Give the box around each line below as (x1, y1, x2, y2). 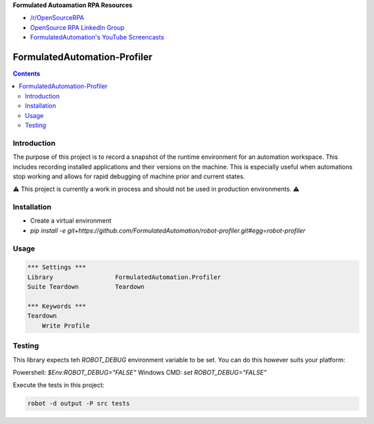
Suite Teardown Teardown (27, 283, 145, 291)
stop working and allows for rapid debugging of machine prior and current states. (12, 172, 245, 180)
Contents (12, 69, 41, 78)
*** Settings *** (27, 264, 87, 271)
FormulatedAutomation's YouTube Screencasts (30, 33, 164, 42)
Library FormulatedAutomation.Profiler (27, 273, 222, 281)
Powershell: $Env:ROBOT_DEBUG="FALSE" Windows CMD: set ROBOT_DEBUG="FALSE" (12, 368, 267, 376)
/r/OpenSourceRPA (30, 14, 84, 22)
